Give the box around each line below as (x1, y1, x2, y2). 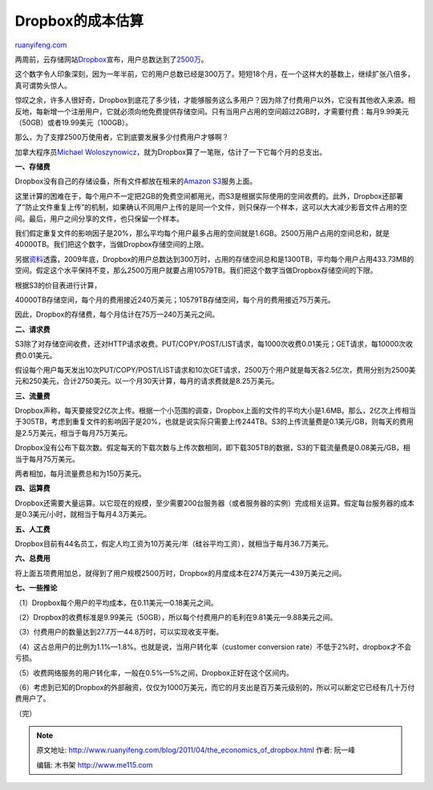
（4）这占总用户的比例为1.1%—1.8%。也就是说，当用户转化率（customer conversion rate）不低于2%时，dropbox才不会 (14, 642, 412, 651)
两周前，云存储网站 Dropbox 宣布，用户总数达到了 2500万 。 (14, 54, 208, 64)
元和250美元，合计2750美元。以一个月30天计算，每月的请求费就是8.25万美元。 (14, 377, 279, 386)
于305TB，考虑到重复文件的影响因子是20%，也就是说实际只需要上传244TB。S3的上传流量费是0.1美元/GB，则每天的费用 (14, 417, 414, 426)
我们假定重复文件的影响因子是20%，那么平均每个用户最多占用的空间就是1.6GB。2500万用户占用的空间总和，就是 (14, 228, 391, 238)
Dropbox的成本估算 (14, 12, 144, 30)
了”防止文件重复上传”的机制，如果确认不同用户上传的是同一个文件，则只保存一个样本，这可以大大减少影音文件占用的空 (14, 203, 408, 212)
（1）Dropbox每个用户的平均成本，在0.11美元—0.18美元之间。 (14, 598, 218, 607)
